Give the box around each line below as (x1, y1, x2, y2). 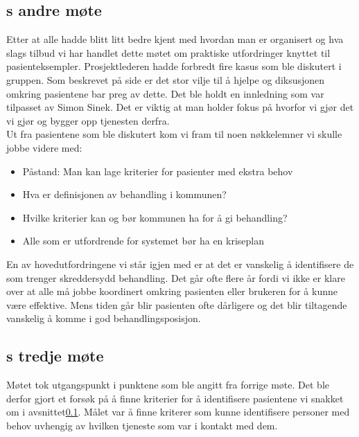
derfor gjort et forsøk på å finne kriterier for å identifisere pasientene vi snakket (6, 391, 344, 405)
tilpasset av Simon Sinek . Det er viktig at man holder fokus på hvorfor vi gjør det (6, 100, 354, 114)
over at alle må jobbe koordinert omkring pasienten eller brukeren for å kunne (6, 284, 338, 298)
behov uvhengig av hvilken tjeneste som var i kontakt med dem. (6, 418, 278, 432)
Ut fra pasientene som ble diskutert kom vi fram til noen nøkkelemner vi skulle (6, 127, 342, 141)
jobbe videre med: (6, 140, 82, 154)
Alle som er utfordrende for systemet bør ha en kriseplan (22, 233, 265, 248)
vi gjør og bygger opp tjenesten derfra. (6, 113, 170, 127)
